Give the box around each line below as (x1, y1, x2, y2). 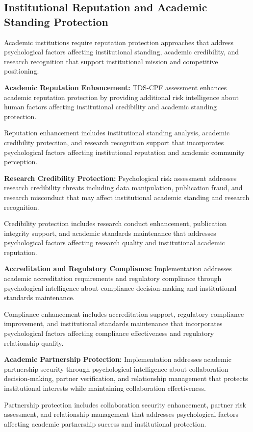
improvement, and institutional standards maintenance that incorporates (4, 318, 223, 329)
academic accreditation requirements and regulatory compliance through (4, 273, 222, 283)
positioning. (4, 66, 39, 76)
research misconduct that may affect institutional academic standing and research (4, 192, 250, 202)
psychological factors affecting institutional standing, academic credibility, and (4, 47, 239, 57)
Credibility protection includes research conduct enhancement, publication (4, 218, 227, 229)
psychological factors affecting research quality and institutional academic (4, 237, 225, 248)
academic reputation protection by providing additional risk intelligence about (4, 92, 239, 102)
